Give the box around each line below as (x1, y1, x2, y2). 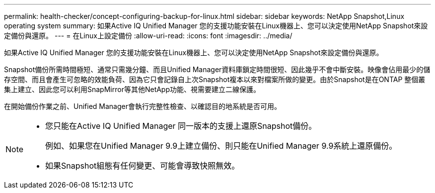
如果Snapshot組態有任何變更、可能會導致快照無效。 (45, 161, 240, 171)
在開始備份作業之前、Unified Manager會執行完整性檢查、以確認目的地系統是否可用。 (4, 102, 281, 110)
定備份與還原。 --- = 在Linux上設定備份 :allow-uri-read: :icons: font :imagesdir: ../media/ (4, 31, 292, 40)
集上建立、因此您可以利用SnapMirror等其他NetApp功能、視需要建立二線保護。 (4, 85, 261, 94)
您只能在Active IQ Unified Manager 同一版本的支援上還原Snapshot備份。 (45, 121, 317, 131)
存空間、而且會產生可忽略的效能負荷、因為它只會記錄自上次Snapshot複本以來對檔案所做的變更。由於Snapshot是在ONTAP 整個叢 (4, 75, 426, 84)
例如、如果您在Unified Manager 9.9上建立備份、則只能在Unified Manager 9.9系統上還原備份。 (45, 141, 397, 151)
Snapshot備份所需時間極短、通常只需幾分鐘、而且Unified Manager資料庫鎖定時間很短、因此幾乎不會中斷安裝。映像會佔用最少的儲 (4, 65, 431, 74)
